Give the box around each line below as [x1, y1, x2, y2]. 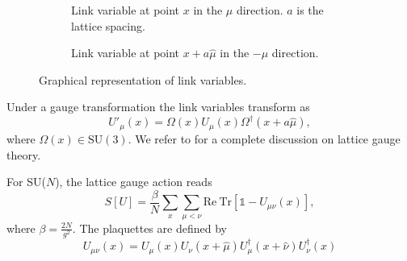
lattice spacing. [71, 17, 145, 34]
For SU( [6, 173, 46, 190]
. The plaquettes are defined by [72, 219, 227, 236]
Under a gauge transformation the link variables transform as [6, 98, 310, 115]
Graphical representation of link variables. [39, 71, 247, 88]
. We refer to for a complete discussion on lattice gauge [128, 130, 401, 147]
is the [296, 2, 324, 18]
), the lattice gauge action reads [55, 173, 212, 190]
